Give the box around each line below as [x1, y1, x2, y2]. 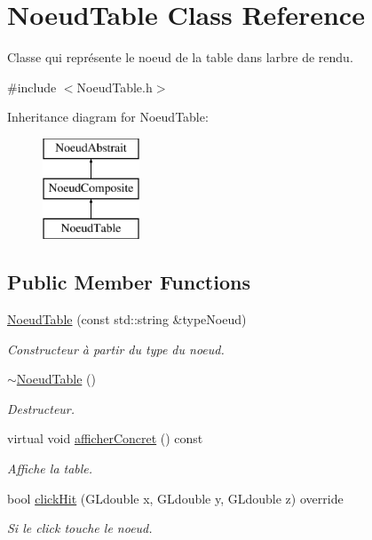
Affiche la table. [7, 459, 93, 478]
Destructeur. [7, 399, 75, 417]
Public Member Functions [7, 268, 250, 296]
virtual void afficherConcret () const [7, 429, 203, 448]
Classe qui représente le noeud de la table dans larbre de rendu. [7, 48, 353, 67]
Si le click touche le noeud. [7, 519, 153, 537]
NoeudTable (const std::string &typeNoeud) [7, 310, 247, 329]
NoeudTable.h [76, 77, 153, 96]
